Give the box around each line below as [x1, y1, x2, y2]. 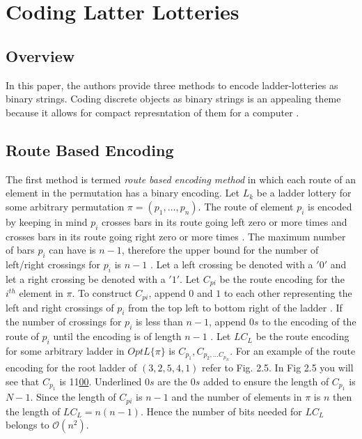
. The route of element [198, 199, 294, 213]
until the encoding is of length [53, 329, 182, 344]
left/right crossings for [6, 256, 101, 271]
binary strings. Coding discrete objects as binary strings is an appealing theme [6, 91, 341, 106]
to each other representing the [223, 286, 352, 300]
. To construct [72, 286, 132, 300]
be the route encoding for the [219, 271, 345, 286]
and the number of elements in [171, 390, 302, 404]
